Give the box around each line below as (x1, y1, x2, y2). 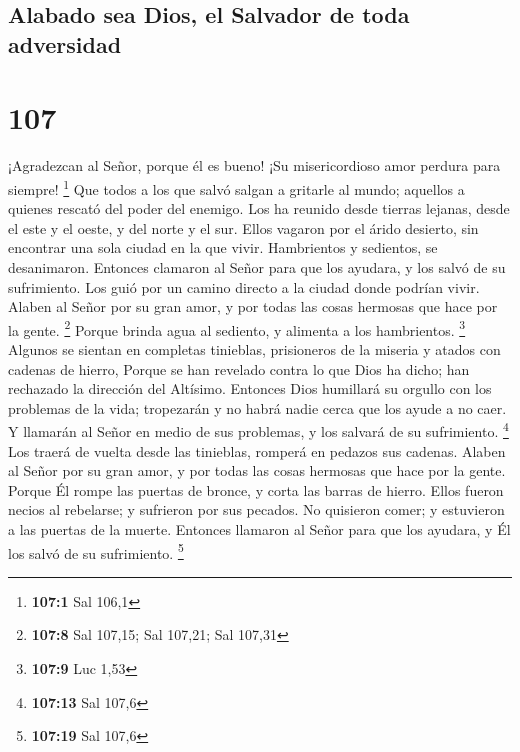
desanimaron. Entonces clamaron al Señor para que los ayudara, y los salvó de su (8, 256, 506, 277)
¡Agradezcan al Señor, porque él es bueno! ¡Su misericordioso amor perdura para (8, 155, 501, 176)
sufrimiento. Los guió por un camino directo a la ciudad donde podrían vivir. (8, 276, 480, 297)
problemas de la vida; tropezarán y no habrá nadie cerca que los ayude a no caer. (8, 397, 507, 418)
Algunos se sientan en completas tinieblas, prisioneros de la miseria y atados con (8, 338, 501, 359)
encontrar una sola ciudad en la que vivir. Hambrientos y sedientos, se (8, 237, 438, 258)
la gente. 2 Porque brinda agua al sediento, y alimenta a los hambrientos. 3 (8, 316, 466, 340)
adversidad (8, 28, 122, 59)
